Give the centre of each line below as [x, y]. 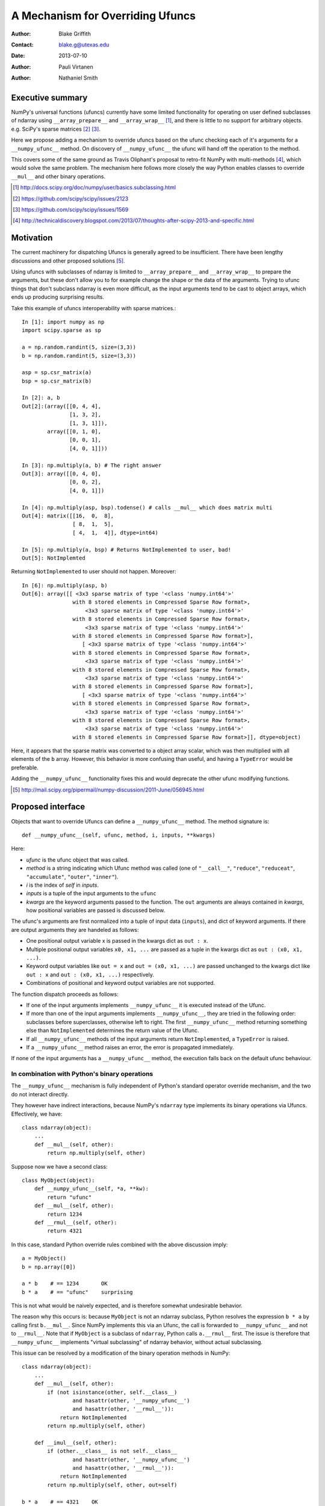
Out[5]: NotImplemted [54, 558]
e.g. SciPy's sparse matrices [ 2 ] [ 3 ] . [56, 129]
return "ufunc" [70, 1197]
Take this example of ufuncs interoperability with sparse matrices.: [94, 308]
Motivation [32, 238]
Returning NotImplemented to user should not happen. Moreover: [94, 572]
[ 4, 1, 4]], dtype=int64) [116, 533]
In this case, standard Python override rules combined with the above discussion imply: [119, 1245]
